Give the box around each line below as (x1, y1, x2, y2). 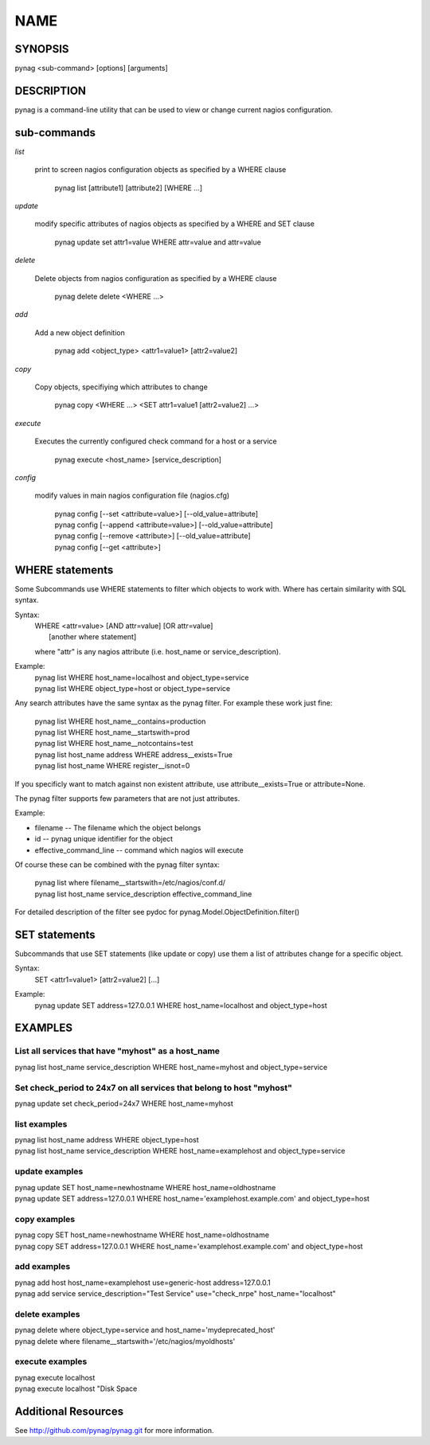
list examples (14, 1119, 68, 1130)
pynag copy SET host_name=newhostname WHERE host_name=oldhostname (14, 1230, 270, 1240)
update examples (14, 1166, 84, 1177)
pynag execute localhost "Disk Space (14, 1384, 138, 1393)
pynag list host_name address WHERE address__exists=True (34, 749, 233, 760)
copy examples (14, 1213, 76, 1224)
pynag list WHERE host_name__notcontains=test (34, 739, 193, 748)
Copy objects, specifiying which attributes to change (34, 382, 209, 392)
